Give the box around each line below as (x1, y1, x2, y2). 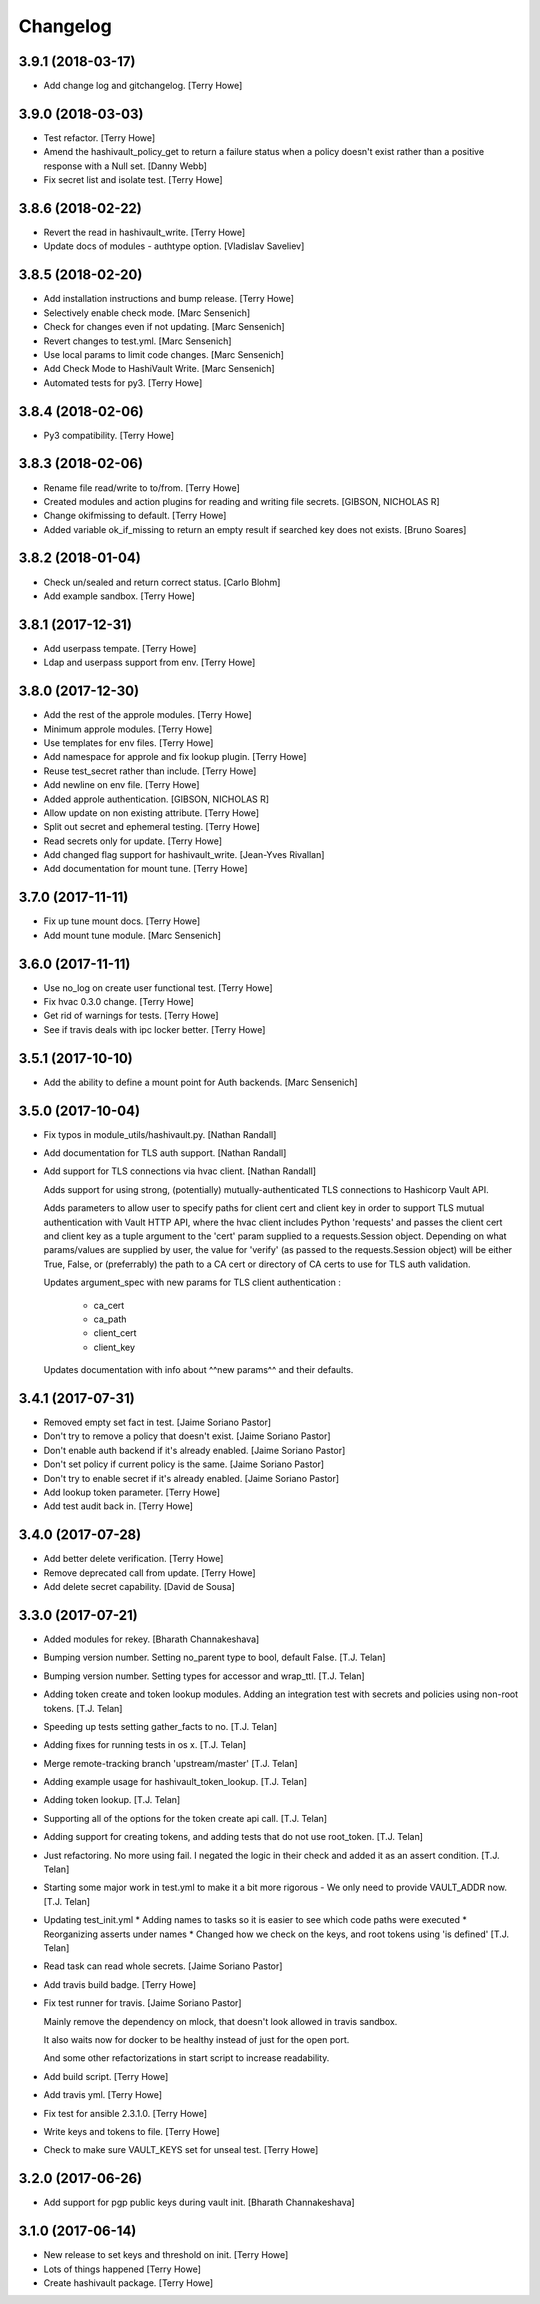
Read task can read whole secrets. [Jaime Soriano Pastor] (43, 1960, 283, 1972)
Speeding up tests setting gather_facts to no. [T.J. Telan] (43, 1720, 278, 1732)
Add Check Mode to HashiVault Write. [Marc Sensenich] (43, 363, 275, 375)
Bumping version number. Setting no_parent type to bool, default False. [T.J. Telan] (43, 1651, 386, 1664)
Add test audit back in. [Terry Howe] (43, 1500, 194, 1512)
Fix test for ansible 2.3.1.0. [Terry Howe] (43, 2107, 208, 2119)
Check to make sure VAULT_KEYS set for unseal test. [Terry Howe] (43, 2144, 319, 2156)
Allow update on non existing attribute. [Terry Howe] (43, 806, 260, 819)
